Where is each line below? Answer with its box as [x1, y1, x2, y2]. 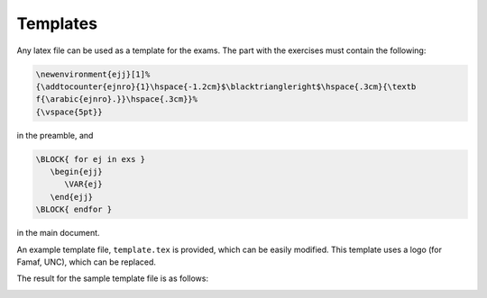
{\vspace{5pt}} [35, 106, 103, 117]
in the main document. [16, 228, 100, 239]
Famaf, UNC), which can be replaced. [16, 257, 157, 267]
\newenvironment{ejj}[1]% [35, 68, 151, 79]
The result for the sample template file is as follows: [16, 273, 209, 284]
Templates [16, 14, 98, 33]
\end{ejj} [50, 192, 94, 202]
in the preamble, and [16, 130, 94, 140]
